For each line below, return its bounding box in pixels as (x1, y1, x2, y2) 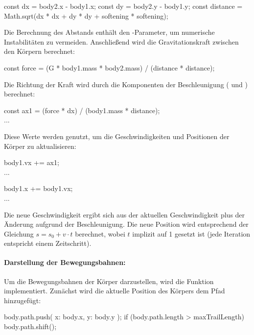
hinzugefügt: (4, 295, 41, 305)
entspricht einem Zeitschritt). (4, 238, 92, 248)
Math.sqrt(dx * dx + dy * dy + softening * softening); (4, 10, 168, 21)
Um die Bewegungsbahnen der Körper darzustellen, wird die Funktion (4, 276, 214, 286)
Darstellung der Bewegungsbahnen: (4, 257, 126, 267)
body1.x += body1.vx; (4, 183, 73, 193)
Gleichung (4, 228, 34, 239)
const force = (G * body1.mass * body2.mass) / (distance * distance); (4, 62, 215, 72)
